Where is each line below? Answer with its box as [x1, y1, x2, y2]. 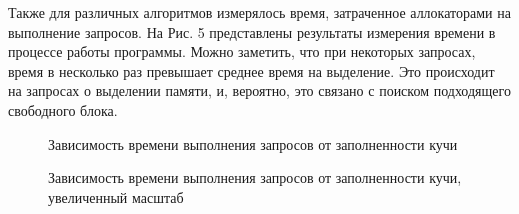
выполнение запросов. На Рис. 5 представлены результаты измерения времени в [8, 21, 496, 42]
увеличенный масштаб [48, 186, 184, 207]
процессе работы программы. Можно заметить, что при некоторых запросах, [8, 41, 476, 62]
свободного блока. [8, 99, 118, 120]
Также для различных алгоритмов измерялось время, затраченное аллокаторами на [8, 2, 511, 22]
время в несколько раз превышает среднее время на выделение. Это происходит [8, 60, 495, 81]
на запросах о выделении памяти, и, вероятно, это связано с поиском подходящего [8, 80, 511, 101]
